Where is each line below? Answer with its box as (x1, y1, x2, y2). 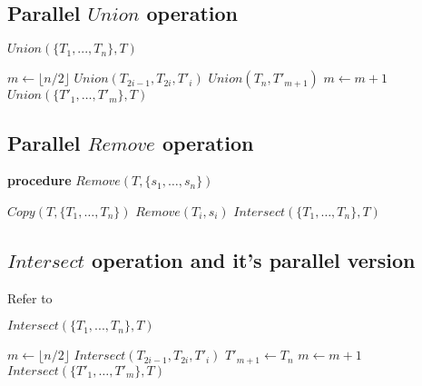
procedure (7, 171, 72, 190)
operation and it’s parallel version (92, 245, 416, 273)
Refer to (7, 288, 53, 307)
